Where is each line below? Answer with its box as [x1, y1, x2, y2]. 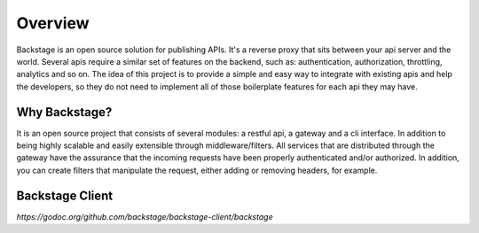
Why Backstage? [16, 105, 113, 120]
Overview [16, 13, 90, 33]
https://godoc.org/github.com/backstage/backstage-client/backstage [16, 211, 274, 221]
